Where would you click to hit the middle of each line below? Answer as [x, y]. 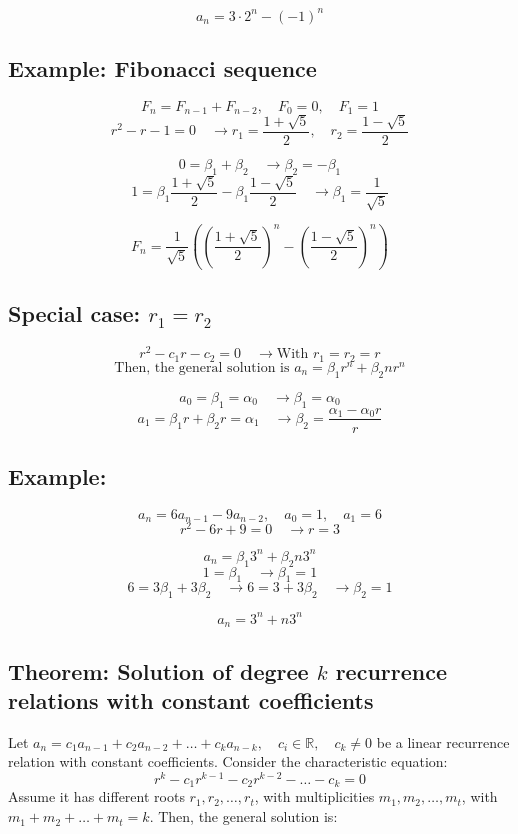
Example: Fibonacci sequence [162, 67]
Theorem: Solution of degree [158, 670]
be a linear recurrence [443, 741]
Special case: [74, 313]
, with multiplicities [314, 796]
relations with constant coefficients [191, 699]
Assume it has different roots [96, 796]
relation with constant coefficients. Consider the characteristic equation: [228, 761]
